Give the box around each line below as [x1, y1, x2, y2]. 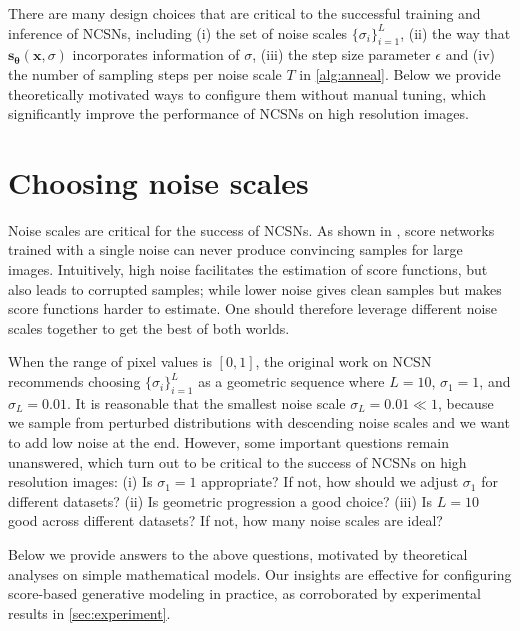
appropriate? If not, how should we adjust [201, 471, 459, 492]
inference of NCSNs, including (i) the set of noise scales [8, 22, 348, 43]
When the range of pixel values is [8, 351, 212, 372]
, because [437, 392, 494, 413]
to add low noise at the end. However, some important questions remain [8, 432, 449, 453]
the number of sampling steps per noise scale [8, 63, 282, 84]
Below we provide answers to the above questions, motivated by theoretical [8, 544, 468, 564]
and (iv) [445, 44, 496, 65]
